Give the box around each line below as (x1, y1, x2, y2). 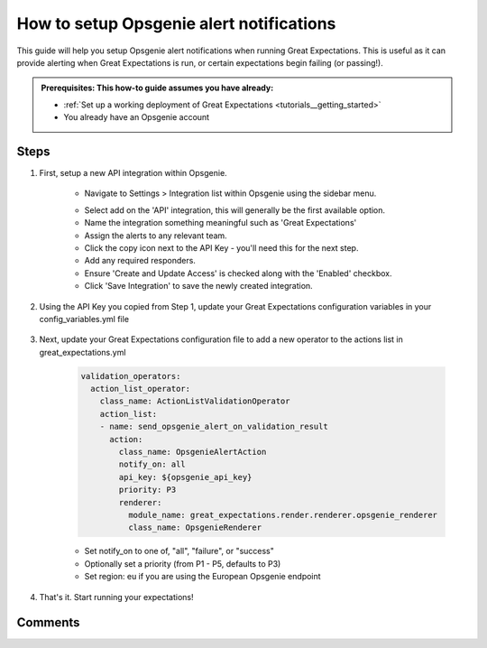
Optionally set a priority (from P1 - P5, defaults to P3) (84, 558, 281, 569)
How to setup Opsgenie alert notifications (16, 14, 336, 33)
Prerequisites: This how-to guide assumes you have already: (41, 82, 274, 94)
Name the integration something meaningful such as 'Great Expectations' (84, 218, 357, 228)
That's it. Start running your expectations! (39, 591, 194, 602)
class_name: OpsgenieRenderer (127, 523, 262, 532)
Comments (16, 615, 80, 631)
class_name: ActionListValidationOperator (99, 396, 290, 406)
